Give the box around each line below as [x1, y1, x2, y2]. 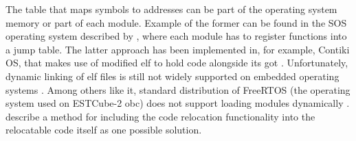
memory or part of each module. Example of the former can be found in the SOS [5, 15, 347, 29]
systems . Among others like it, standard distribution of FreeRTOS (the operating [5, 82, 351, 97]
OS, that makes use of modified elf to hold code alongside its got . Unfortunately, [5, 55, 348, 70]
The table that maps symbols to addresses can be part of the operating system [5, 2, 337, 16]
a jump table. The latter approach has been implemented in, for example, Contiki [5, 42, 350, 56]
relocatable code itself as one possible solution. [5, 123, 202, 137]
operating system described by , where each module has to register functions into [5, 29, 347, 43]
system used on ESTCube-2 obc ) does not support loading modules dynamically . [5, 96, 350, 110]
